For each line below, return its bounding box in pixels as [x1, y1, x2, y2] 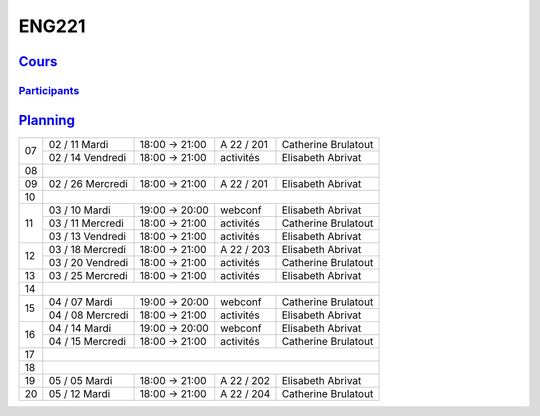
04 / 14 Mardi [48, 321, 112, 335]
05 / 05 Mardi [48, 373, 113, 387]
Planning [18, 111, 75, 129]
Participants [18, 83, 80, 97]
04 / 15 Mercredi [48, 334, 127, 348]
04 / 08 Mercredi [48, 308, 129, 322]
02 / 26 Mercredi [48, 176, 129, 190]
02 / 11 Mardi [48, 137, 109, 151]
